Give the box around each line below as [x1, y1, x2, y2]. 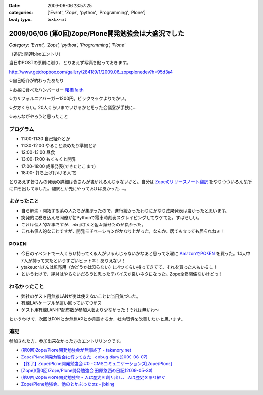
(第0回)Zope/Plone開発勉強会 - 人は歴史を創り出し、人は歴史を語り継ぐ [21, 374, 166, 380]
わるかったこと [9, 283, 44, 290]
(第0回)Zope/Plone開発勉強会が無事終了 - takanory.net [21, 347, 131, 353]
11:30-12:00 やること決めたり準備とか [21, 143, 97, 149]
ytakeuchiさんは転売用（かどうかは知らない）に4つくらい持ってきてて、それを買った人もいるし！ [21, 264, 218, 270]
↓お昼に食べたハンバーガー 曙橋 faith [9, 87, 84, 93]
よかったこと [9, 198, 39, 205]
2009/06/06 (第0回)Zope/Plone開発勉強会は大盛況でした [9, 29, 185, 38]
